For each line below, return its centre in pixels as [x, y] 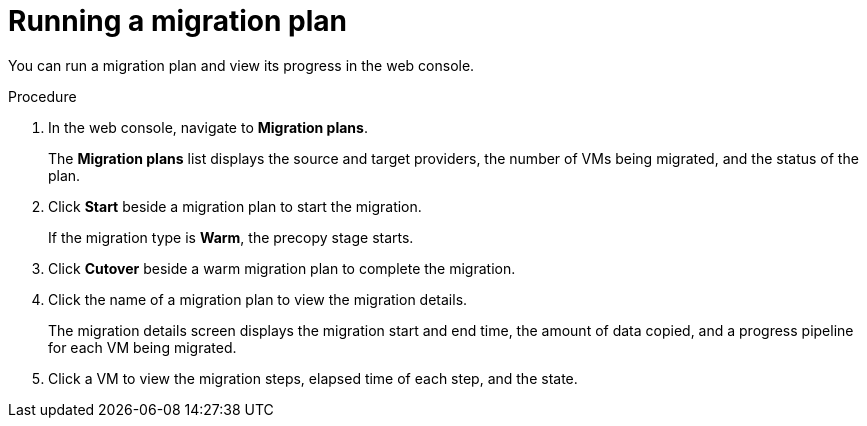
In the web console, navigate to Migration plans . [208, 127]
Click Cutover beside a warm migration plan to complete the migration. [282, 268]
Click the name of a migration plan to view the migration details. [258, 299]
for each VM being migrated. [142, 347]
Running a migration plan [178, 21]
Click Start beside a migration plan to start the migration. [235, 206]
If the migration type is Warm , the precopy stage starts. [231, 237]
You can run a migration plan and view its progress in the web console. [241, 65]
